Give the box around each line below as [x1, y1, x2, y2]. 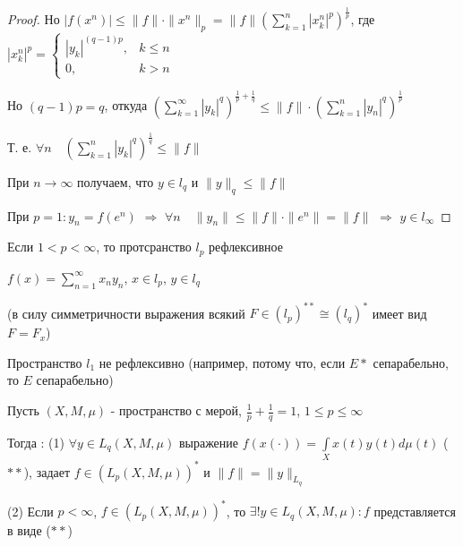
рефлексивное [209, 237, 283, 256]
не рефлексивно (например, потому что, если [99, 353, 346, 371]
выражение [178, 432, 239, 451]
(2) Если [7, 501, 54, 520]
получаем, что [77, 172, 154, 191]
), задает [23, 462, 71, 481]
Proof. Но [7, 10, 60, 29]
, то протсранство [96, 237, 192, 256]
